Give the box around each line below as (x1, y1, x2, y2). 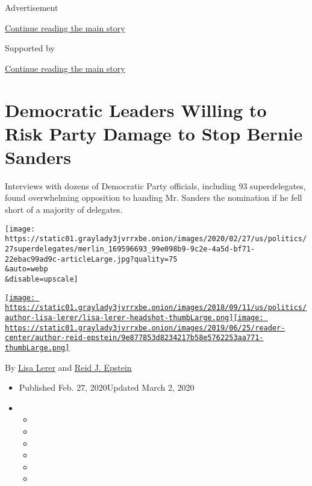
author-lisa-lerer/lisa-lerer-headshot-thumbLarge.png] (5, 313, 234, 322)
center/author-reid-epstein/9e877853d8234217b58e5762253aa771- (5, 333, 264, 342)
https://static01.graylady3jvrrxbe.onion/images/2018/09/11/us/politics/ (5, 303, 307, 312)
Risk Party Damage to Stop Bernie (5, 121, 303, 145)
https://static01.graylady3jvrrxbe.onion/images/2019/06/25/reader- (5, 323, 285, 332)
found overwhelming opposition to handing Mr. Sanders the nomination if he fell (5, 191, 302, 204)
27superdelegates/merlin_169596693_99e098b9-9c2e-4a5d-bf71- (5, 244, 255, 253)
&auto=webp (5, 265, 48, 274)
